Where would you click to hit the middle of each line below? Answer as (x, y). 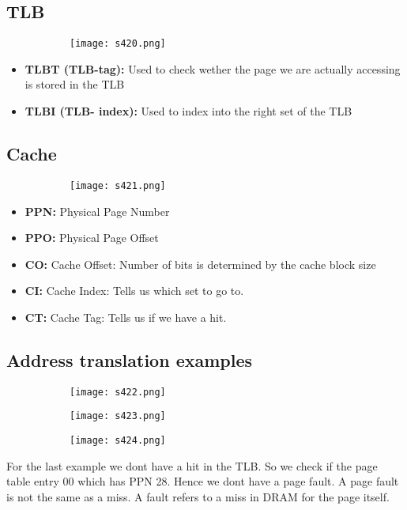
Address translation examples (130, 359)
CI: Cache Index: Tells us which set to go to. (134, 291)
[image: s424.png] (118, 440)
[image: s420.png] (118, 44)
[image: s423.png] (118, 416)
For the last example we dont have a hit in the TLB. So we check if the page (192, 465)
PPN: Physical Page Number (97, 211)
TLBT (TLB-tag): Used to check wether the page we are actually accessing (213, 68)
